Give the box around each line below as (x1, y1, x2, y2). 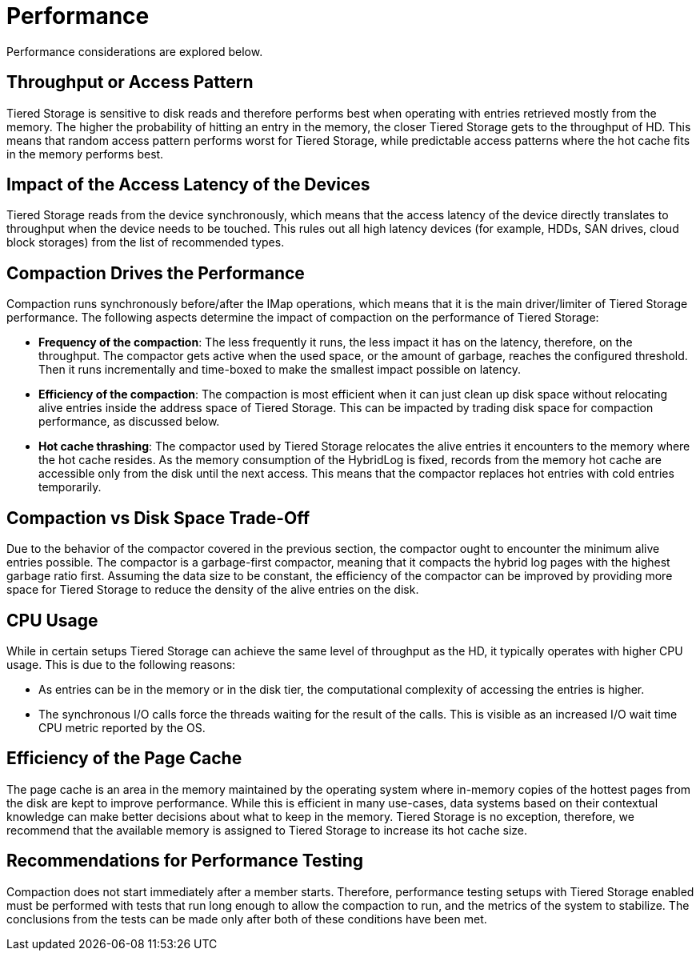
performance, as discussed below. (38, 414, 220, 429)
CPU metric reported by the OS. (38, 720, 206, 735)
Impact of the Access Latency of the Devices (6, 174, 370, 195)
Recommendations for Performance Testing (6, 851, 364, 871)
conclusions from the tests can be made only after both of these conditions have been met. (6, 911, 487, 926)
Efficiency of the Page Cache (6, 748, 242, 769)
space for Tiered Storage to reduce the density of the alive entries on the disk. (6, 583, 419, 597)
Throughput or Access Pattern (6, 72, 254, 93)
